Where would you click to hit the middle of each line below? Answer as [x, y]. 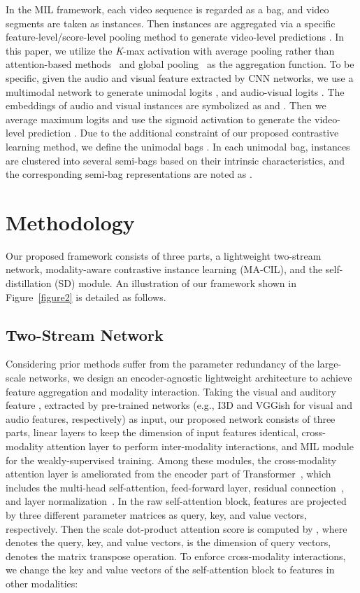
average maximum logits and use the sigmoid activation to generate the [159, 119]
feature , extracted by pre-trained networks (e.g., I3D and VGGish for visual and [179, 405]
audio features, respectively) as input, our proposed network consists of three [171, 418]
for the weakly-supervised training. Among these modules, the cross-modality [171, 460]
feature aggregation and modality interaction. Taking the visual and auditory [171, 391]
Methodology [70, 222]
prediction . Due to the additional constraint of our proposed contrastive [183, 133]
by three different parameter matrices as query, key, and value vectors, [156, 514]
